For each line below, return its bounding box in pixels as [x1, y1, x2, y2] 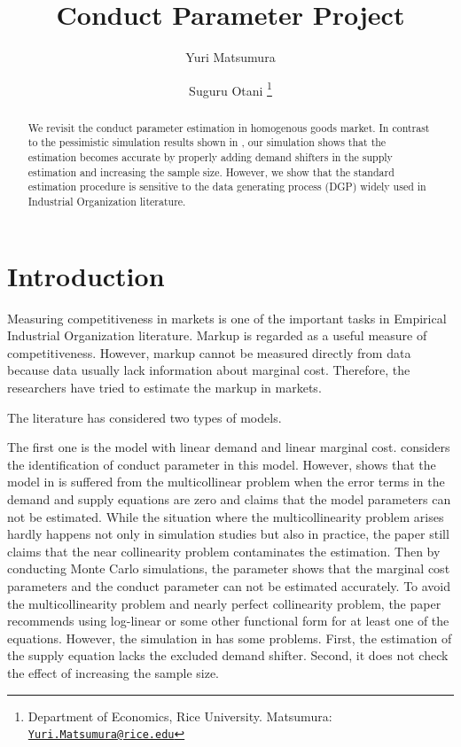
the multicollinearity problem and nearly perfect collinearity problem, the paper [7, 594, 441, 612]
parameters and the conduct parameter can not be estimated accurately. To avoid [7, 576, 451, 595]
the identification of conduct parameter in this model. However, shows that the [7, 455, 436, 473]
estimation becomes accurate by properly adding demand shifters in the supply [27, 150, 393, 165]
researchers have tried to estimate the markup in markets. [7, 378, 322, 397]
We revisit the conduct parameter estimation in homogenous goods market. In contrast [27, 120, 430, 135]
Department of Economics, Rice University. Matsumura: [27, 706, 332, 725]
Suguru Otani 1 [189, 78, 272, 99]
